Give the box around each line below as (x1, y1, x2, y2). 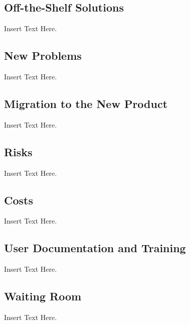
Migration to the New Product (4, 95, 168, 111)
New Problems (4, 48, 82, 63)
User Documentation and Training (4, 240, 186, 256)
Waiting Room (4, 288, 82, 304)
